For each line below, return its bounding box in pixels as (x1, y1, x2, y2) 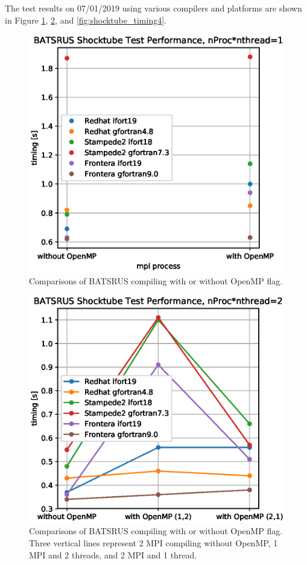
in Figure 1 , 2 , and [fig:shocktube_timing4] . (5, 13, 166, 26)
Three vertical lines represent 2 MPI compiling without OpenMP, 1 (29, 537, 278, 549)
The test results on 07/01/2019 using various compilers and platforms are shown (5, 2, 302, 14)
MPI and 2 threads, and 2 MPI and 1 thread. (29, 548, 197, 561)
